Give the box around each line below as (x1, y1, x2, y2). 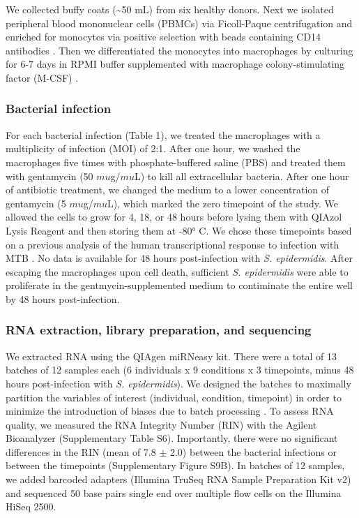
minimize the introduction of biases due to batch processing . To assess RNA (6, 404, 334, 418)
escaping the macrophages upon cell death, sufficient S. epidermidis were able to (6, 264, 349, 279)
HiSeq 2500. (6, 499, 56, 514)
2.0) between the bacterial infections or (169, 444, 337, 459)
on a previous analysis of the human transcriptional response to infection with (6, 237, 339, 251)
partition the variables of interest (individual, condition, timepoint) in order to (6, 390, 342, 404)
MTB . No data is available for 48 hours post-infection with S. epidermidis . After (6, 251, 353, 265)
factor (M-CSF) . (6, 70, 79, 84)
